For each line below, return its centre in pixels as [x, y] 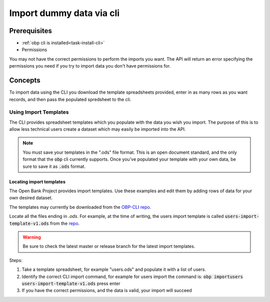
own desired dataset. [31, 198]
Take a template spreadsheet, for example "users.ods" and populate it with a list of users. [114, 269]
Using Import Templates [39, 112]
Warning [32, 237]
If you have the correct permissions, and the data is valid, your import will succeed [107, 290]
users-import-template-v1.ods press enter [71, 283]
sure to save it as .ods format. [54, 166]
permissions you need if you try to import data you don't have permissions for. [90, 66]
